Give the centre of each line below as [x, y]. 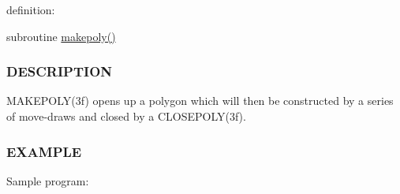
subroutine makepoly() [61, 36]
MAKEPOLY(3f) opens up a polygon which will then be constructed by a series [200, 101]
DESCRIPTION [60, 71]
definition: [31, 9]
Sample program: [48, 180]
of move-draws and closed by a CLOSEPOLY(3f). [126, 116]
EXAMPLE [44, 151]
